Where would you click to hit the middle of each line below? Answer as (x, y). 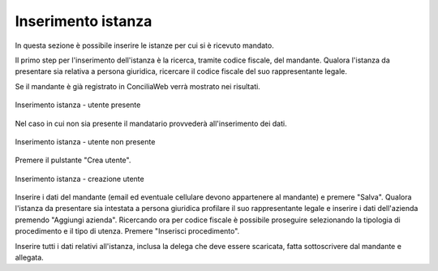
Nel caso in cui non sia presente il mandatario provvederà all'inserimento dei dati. (151, 123)
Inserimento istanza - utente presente (78, 105)
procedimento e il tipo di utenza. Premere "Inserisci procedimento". (127, 231)
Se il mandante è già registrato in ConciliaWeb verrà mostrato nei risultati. (138, 86)
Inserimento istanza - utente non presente (85, 141)
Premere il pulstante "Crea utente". (73, 160)
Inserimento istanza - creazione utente (80, 179)
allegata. (29, 258)
